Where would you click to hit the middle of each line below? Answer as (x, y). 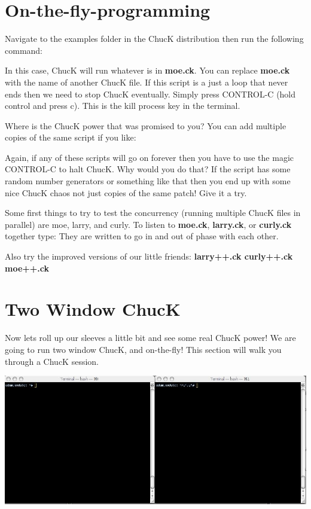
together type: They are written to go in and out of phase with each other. (142, 236)
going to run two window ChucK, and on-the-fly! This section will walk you (143, 349)
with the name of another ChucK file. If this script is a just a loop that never (147, 82)
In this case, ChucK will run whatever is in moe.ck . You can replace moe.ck (147, 70)
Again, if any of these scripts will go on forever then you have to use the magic (149, 157)
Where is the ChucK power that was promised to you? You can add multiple (146, 125)
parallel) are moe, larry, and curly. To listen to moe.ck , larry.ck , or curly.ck (148, 224)
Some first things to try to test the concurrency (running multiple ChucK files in (153, 213)
